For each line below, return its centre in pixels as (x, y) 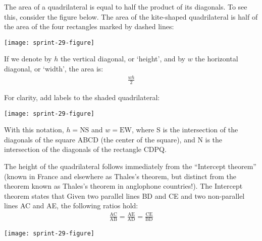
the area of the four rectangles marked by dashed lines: (89, 26)
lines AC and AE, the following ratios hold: (71, 206)
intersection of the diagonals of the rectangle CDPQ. (85, 149)
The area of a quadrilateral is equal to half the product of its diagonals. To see (126, 7)
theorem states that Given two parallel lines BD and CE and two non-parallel (124, 195)
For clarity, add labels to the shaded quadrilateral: (82, 97)
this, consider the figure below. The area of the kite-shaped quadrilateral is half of (131, 16)
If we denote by (28, 59)
